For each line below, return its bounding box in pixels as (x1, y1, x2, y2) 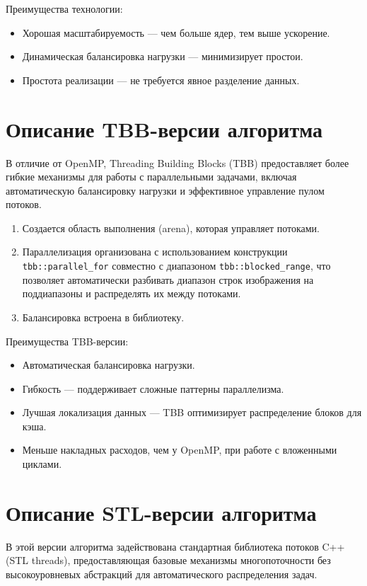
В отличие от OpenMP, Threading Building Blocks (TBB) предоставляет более (6, 155, 349, 170)
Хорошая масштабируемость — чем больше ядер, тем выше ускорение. (22, 25, 330, 40)
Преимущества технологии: (6, 1, 123, 16)
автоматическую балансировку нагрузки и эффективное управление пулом (6, 183, 325, 197)
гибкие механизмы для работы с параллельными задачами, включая (6, 169, 297, 184)
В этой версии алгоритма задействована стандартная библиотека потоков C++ (6, 539, 345, 553)
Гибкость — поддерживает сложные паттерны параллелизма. (22, 381, 284, 396)
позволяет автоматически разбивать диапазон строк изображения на (22, 272, 314, 287)
